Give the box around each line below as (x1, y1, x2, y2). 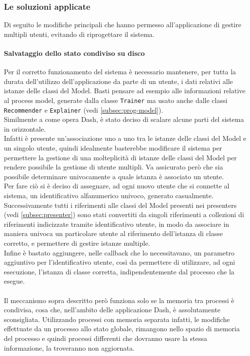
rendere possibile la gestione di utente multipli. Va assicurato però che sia (4, 162, 223, 172)
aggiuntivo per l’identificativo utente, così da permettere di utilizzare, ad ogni (4, 257, 235, 267)
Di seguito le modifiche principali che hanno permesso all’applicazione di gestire (4, 19, 241, 30)
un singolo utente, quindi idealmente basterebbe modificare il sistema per (4, 143, 222, 153)
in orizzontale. (4, 123, 46, 134)
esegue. (4, 276, 25, 286)
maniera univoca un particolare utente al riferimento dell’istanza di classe (4, 228, 223, 238)
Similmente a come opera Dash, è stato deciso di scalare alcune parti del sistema (4, 114, 244, 124)
